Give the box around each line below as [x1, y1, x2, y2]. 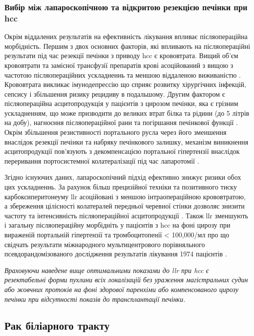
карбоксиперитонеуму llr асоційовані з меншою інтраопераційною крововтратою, [4, 191, 246, 201]
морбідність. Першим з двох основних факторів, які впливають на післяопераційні [4, 41, 251, 51]
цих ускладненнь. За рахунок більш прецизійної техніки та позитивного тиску [4, 182, 237, 192]
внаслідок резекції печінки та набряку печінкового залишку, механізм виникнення [4, 136, 249, 147]
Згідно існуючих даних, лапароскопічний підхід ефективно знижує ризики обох [4, 172, 241, 182]
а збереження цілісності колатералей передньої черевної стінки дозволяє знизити [4, 201, 245, 211]
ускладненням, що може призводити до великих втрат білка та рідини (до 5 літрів [4, 107, 250, 118]
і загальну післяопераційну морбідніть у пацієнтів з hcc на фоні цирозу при [4, 220, 231, 230]
